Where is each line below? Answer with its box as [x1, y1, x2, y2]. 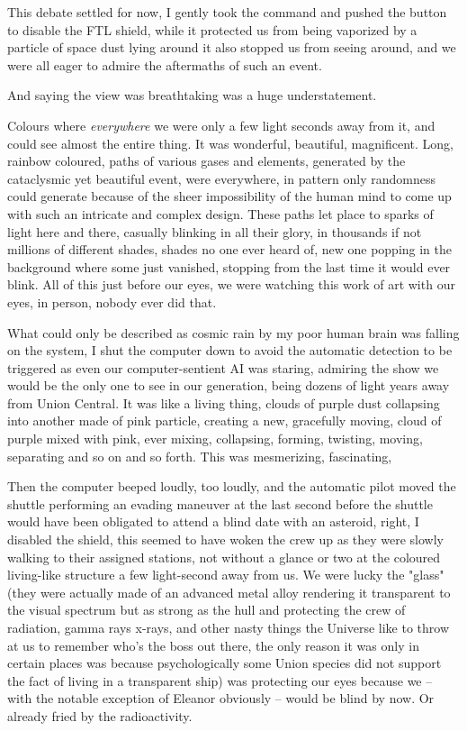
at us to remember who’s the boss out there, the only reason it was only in [7, 635, 419, 654]
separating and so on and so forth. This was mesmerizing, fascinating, [7, 446, 392, 465]
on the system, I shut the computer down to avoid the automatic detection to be [7, 341, 453, 360]
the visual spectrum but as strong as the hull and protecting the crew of [7, 600, 406, 619]
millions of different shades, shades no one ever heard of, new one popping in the [7, 240, 453, 259]
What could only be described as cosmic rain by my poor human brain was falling [7, 323, 460, 342]
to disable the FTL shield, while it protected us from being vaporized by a [7, 20, 418, 39]
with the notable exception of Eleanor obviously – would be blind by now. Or [7, 689, 435, 708]
